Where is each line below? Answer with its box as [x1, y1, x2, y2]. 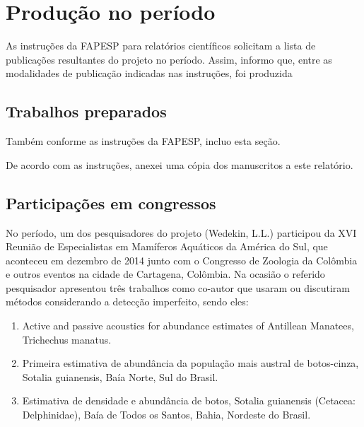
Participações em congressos [6, 192, 216, 213]
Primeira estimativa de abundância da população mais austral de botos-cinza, [22, 356, 359, 370]
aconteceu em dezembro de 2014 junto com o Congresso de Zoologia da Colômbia [6, 252, 358, 267]
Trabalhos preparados [6, 100, 167, 122]
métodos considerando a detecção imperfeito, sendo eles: [6, 294, 249, 309]
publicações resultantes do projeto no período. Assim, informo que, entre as [6, 52, 332, 66]
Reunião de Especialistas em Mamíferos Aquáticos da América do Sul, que [6, 239, 328, 254]
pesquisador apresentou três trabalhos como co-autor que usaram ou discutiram [6, 280, 350, 295]
